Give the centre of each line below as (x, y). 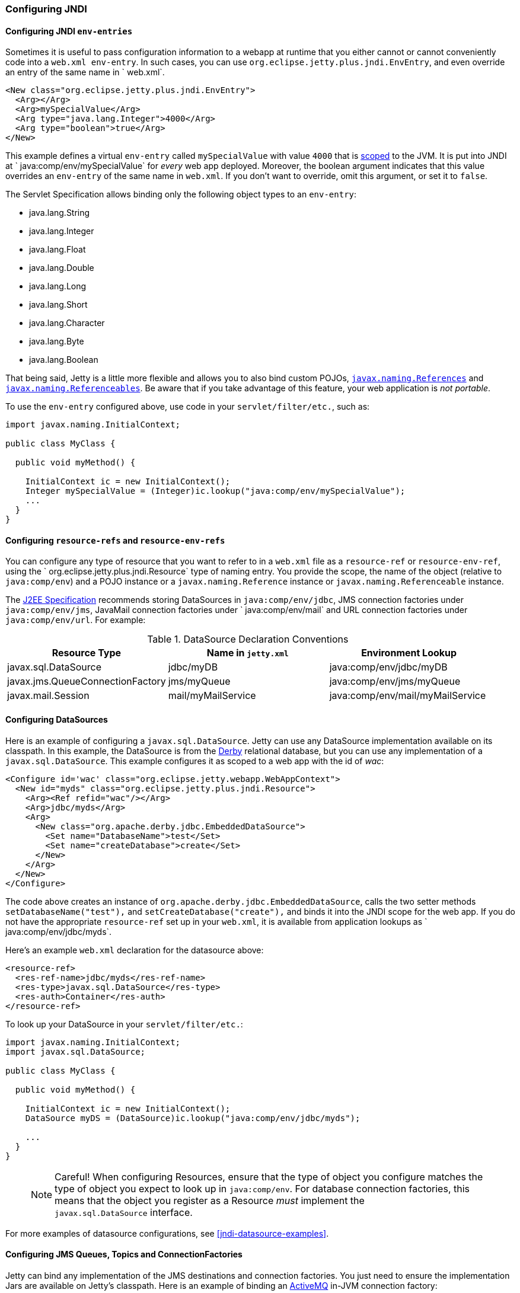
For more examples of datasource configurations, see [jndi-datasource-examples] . (167, 1233)
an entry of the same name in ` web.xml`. (85, 72)
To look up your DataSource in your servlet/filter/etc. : (124, 1024)
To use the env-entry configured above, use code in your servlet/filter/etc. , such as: (188, 407)
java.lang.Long (58, 286)
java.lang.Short (58, 305)
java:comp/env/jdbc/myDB (388, 667)
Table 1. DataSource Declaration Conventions (248, 639)
